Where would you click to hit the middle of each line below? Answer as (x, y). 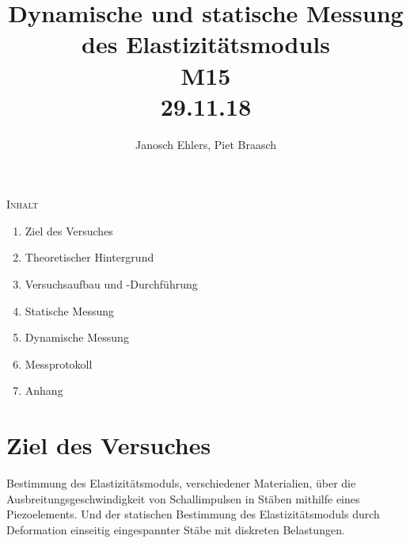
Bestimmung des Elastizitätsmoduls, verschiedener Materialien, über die (181, 483)
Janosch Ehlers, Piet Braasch (206, 144)
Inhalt (23, 204)
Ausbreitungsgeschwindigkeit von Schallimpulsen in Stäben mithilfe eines (183, 498)
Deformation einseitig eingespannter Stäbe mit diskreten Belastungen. (176, 529)
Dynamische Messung (77, 337)
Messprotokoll (59, 363)
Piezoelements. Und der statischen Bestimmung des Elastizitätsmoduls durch (193, 514)
